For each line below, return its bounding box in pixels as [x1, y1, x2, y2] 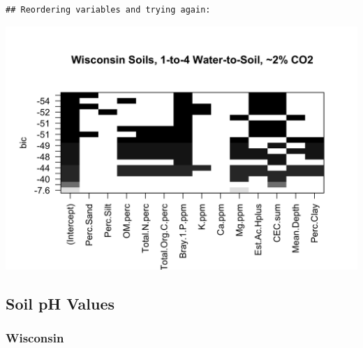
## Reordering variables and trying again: [6, 5, 211, 15]
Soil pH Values [6, 293, 114, 314]
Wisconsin [6, 329, 64, 347]
